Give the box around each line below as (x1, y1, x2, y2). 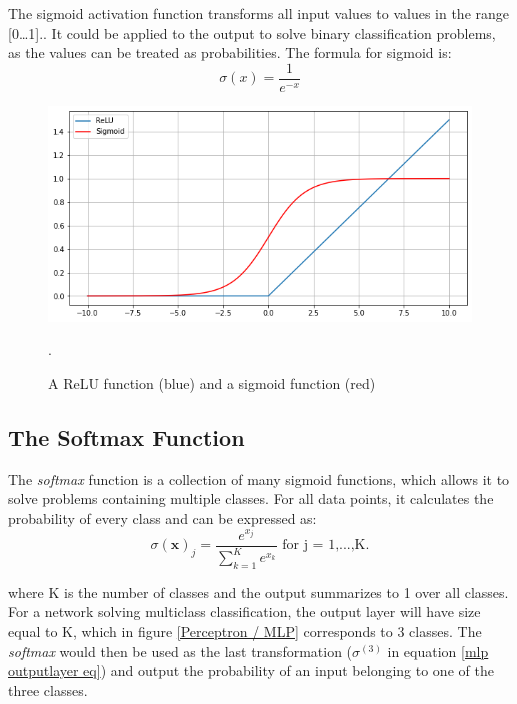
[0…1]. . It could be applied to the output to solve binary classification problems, (8, 22, 496, 43)
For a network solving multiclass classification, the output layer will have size (8, 601, 481, 622)
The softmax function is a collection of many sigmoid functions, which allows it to (8, 468, 510, 489)
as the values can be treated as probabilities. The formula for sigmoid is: (8, 42, 452, 63)
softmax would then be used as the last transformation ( (8, 640, 353, 661)
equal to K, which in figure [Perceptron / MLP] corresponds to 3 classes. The (8, 621, 482, 642)
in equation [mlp (387, 640, 489, 661)
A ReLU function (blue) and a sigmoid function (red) (48, 372, 376, 393)
